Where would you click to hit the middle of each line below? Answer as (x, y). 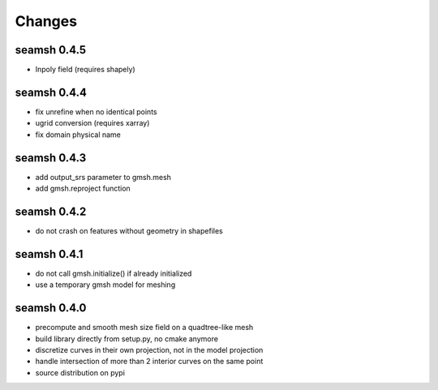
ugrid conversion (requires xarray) (92, 123)
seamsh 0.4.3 (51, 158)
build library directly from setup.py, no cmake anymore (127, 339)
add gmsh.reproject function (83, 189)
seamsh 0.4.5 (51, 50)
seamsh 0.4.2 (51, 211)
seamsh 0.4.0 (51, 308)
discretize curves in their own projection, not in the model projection (149, 349)
